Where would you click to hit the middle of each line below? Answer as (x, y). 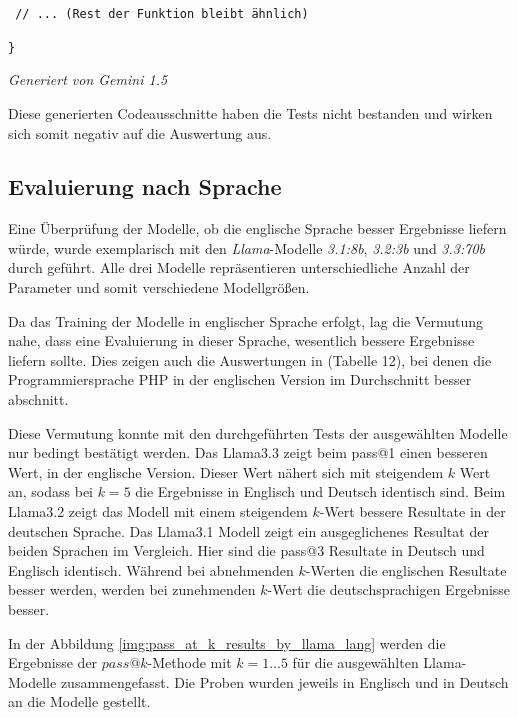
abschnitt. (38, 399)
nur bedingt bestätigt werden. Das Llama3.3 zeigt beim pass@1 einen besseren (248, 452)
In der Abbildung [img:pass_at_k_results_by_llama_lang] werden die (227, 642)
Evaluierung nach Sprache (145, 186)
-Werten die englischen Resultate (406, 569)
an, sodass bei (51, 491)
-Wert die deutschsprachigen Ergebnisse (389, 589)
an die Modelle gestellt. (79, 701)
